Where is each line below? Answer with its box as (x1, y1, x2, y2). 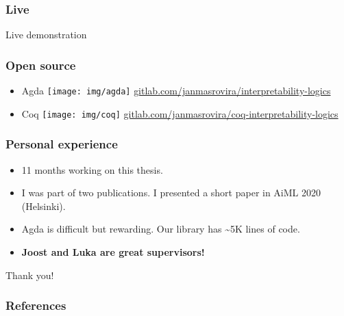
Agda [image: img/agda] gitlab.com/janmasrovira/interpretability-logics (21, 83, 331, 98)
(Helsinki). (21, 198, 66, 213)
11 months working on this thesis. (21, 162, 163, 176)
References (5, 297, 66, 314)
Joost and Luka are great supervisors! (21, 244, 205, 259)
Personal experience (5, 135, 118, 153)
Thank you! (5, 267, 54, 282)
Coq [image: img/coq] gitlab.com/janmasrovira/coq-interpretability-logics (21, 106, 339, 120)
